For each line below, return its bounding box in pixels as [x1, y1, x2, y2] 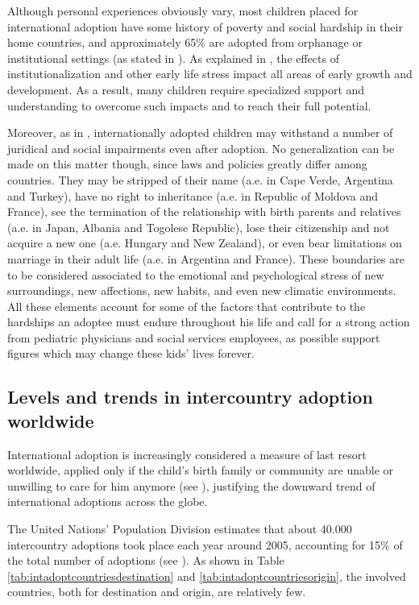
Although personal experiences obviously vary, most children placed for [7, 2, 359, 19]
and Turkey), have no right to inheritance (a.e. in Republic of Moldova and [7, 187, 379, 204]
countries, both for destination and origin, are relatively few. [7, 583, 306, 600]
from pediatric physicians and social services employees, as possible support [7, 329, 380, 346]
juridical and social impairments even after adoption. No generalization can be [7, 139, 395, 156]
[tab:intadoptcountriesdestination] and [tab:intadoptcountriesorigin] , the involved [7, 567, 406, 584]
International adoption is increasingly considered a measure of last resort [7, 445, 367, 462]
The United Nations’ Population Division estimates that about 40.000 [7, 520, 352, 537]
